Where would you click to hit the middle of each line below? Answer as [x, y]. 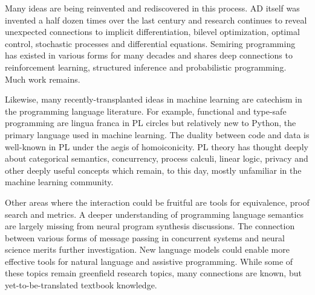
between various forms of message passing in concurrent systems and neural [145, 237]
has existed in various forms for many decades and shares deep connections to [149, 55]
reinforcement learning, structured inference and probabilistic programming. [146, 67]
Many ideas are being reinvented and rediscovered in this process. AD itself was [152, 8]
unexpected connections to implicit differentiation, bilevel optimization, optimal [152, 32]
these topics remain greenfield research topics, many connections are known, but [153, 273]
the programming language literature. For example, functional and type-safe [146, 111]
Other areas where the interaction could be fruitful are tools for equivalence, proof [157, 202]
